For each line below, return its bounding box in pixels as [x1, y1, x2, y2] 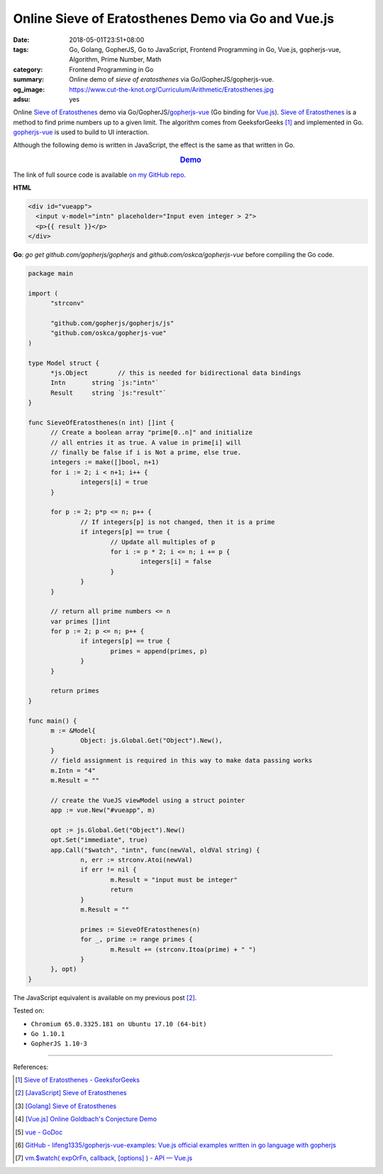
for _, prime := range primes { [80, 935, 193, 944]
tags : [13, 45, 29, 53]
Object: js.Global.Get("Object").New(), [80, 737, 223, 745]
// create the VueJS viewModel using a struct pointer [50, 796, 245, 804]
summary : [13, 75, 45, 84]
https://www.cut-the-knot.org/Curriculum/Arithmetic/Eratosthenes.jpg [69, 85, 274, 94]
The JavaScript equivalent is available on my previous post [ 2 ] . [13, 993, 197, 1001]
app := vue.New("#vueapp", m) [50, 806, 156, 815]
